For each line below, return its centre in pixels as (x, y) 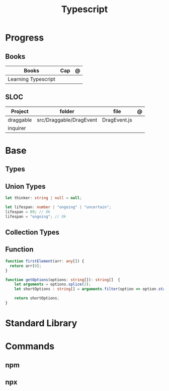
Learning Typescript (31, 79)
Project (20, 111)
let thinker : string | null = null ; (44, 198)
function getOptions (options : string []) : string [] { (63, 280)
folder (67, 111)
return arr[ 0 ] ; (26, 266)
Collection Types (32, 232)
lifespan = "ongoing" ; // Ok (36, 216)
